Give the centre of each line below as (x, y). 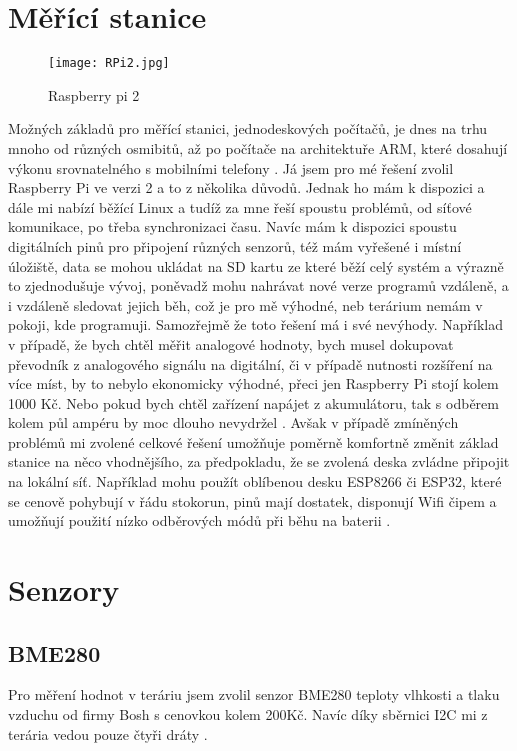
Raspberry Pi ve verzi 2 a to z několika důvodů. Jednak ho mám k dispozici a (246, 187)
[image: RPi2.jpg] (109, 63)
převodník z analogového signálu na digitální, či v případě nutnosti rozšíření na (250, 363)
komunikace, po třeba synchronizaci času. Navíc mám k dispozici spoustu (232, 226)
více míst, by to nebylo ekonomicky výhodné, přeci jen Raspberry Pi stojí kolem (253, 383)
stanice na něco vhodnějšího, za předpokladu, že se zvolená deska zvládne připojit (259, 461)
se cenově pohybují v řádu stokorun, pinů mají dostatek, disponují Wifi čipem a (252, 500)
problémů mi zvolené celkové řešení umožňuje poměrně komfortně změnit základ (253, 441)
